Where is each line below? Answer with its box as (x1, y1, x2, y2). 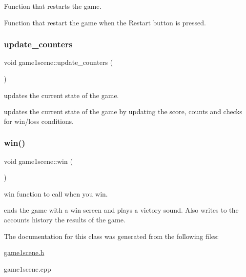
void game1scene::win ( (4, 156, 73, 166)
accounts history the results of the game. (4, 214, 125, 224)
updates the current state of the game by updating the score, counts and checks (4, 106, 243, 117)
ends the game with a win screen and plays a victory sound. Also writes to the (4, 205, 239, 215)
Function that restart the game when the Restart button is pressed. (4, 17, 206, 27)
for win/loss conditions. (4, 116, 74, 126)
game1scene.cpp (4, 263, 51, 274)
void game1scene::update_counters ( (4, 57, 113, 67)
